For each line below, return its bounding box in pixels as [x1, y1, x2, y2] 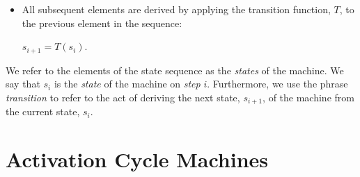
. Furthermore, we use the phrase [207, 76, 348, 91]
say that [6, 76, 40, 91]
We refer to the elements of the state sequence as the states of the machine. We [6, 62, 344, 77]
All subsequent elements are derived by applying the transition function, [22, 2, 331, 16]
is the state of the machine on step [54, 76, 201, 91]
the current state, [6, 104, 80, 119]
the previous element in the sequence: [22, 15, 182, 30]
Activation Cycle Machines [6, 145, 269, 174]
